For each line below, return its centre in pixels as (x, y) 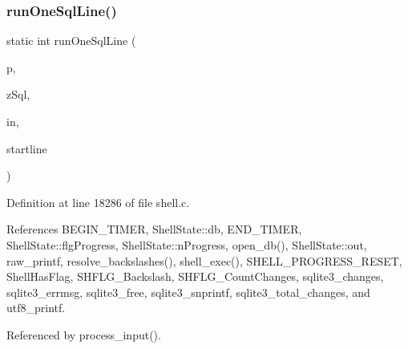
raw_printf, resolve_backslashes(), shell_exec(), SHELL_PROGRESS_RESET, (204, 260)
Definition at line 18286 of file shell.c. (98, 202)
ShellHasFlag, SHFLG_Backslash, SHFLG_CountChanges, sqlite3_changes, (195, 276)
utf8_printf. (36, 308)
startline (27, 148)
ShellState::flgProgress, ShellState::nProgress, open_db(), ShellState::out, (187, 244)
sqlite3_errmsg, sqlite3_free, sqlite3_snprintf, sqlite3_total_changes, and (188, 292)
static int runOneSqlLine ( (71, 41)
